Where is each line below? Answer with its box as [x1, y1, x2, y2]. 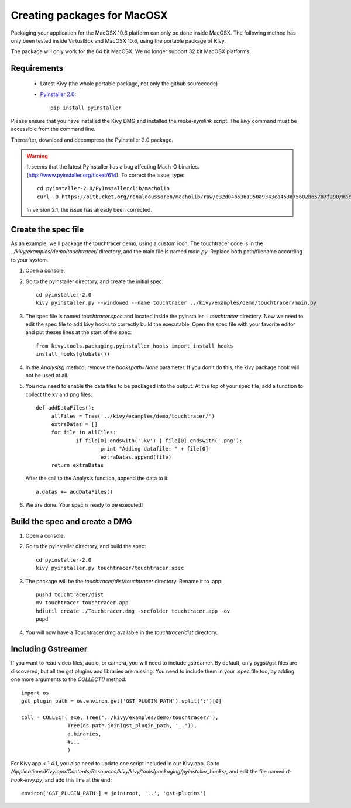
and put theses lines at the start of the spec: [25, 329, 132, 336]
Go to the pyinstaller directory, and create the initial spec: [25, 278, 164, 285]
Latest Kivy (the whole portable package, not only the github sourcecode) [40, 80, 218, 87]
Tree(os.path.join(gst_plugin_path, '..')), [67, 723, 197, 729]
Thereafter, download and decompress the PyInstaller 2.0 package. [11, 136, 174, 143]
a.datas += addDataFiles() [36, 489, 113, 495]
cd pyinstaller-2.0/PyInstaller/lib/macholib [37, 185, 170, 192]
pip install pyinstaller [50, 104, 122, 111]
